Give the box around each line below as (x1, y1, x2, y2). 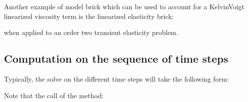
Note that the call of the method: (4, 90, 104, 100)
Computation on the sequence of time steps (4, 51, 228, 66)
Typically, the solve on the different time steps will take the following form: (4, 73, 229, 84)
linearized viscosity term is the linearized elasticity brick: (4, 11, 174, 21)
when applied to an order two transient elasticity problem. (4, 27, 178, 37)
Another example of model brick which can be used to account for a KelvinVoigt (4, 1, 245, 11)
